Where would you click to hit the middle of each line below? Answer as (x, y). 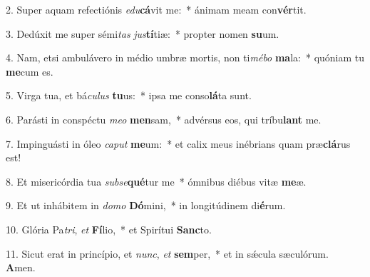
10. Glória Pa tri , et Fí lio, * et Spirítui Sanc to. (109, 229)
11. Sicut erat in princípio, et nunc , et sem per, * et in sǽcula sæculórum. (167, 253)
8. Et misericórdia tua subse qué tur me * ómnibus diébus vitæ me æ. (156, 181)
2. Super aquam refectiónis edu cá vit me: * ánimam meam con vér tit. (156, 9)
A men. (21, 267)
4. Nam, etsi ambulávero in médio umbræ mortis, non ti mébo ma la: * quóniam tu (185, 57)
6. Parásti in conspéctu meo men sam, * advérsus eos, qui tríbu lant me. (164, 119)
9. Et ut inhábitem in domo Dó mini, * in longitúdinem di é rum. (146, 205)
